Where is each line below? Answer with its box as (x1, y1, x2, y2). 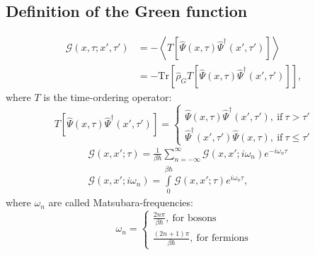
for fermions (196, 233, 248, 244)
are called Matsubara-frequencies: (48, 195, 193, 210)
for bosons (172, 213, 217, 223)
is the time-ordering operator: (43, 90, 172, 105)
